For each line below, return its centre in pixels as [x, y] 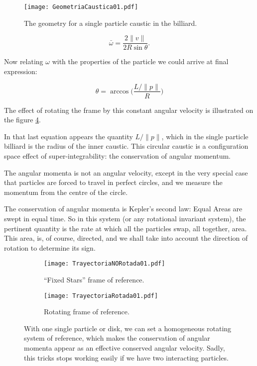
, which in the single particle [205, 136]
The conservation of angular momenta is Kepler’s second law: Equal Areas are [123, 209]
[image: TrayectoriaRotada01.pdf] [101, 296]
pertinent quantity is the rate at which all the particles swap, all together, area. [126, 228]
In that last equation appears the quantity [68, 136]
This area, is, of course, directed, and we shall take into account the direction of [126, 238]
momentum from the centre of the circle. [66, 192]
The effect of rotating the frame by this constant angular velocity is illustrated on [129, 110]
